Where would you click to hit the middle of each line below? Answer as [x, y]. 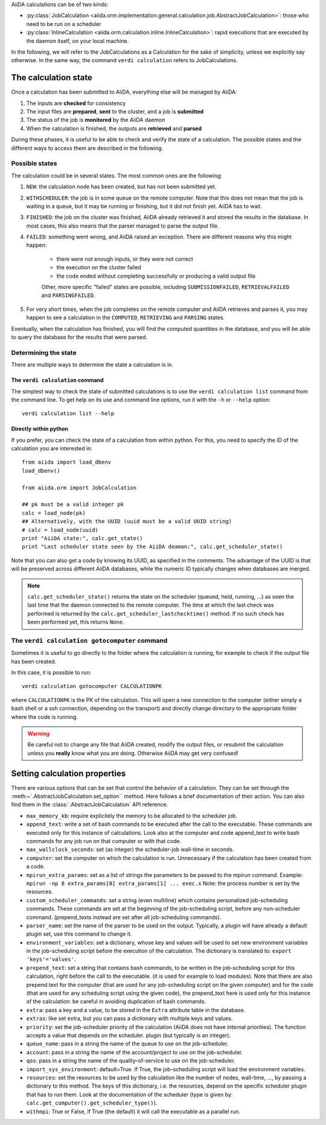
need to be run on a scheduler [64, 24]
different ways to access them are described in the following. [87, 148]
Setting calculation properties [69, 773]
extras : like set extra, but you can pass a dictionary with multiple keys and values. [129, 1018]
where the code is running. [45, 717]
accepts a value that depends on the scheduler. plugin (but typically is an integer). [129, 1035]
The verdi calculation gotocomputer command [89, 640]
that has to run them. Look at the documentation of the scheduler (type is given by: [129, 1094]
